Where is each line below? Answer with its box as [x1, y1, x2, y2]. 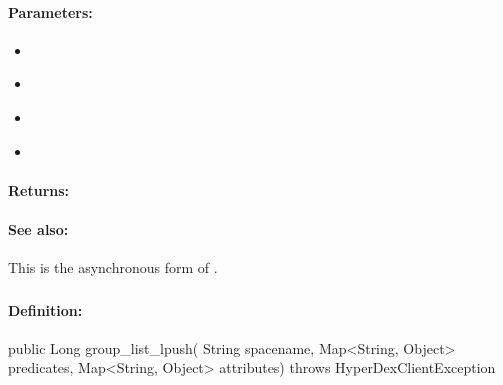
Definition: [8, 299, 83, 320]
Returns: [8, 179, 70, 200]
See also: [8, 218, 69, 239]
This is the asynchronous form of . [8, 257, 218, 278]
